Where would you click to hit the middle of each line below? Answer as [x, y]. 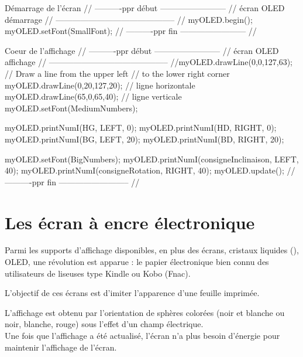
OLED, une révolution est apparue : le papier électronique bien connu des [137, 262]
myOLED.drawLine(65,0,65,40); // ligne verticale [93, 96]
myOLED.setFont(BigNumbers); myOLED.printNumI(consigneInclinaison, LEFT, [152, 159]
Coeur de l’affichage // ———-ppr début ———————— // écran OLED [142, 50]
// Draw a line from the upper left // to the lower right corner [117, 73]
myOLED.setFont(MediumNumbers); [71, 108]
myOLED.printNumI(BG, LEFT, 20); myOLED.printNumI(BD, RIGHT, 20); [144, 139]
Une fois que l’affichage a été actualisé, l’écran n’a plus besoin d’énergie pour [142, 335]
